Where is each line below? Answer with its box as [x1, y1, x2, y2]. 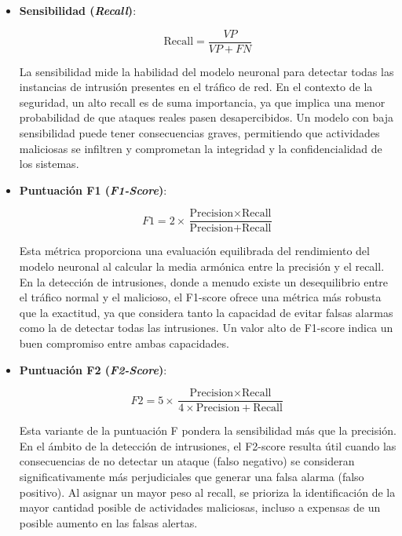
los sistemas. [19, 155, 79, 172]
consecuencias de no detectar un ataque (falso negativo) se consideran [19, 453, 355, 469]
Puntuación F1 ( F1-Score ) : [19, 181, 167, 198]
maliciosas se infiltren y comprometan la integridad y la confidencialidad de [19, 140, 382, 156]
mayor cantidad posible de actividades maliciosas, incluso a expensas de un [19, 499, 381, 516]
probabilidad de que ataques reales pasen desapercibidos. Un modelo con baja [19, 109, 393, 126]
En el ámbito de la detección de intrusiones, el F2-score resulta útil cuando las [19, 437, 397, 454]
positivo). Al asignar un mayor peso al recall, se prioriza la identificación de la [19, 483, 396, 500]
